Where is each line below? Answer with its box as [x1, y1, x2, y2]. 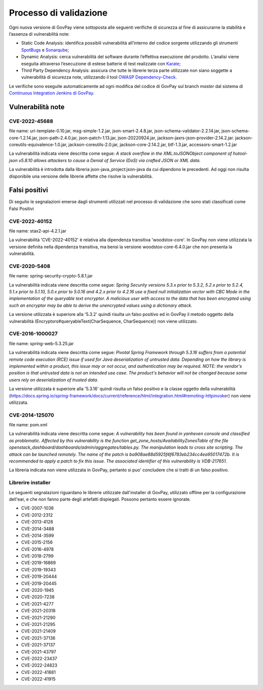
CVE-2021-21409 [21, 628, 56, 634]
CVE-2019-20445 [21, 580, 57, 586]
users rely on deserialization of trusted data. [9, 376, 98, 383]
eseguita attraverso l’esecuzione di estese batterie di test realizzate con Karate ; [21, 61, 181, 66]
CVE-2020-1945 [21, 587, 55, 593]
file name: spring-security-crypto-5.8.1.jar [9, 273, 93, 279]
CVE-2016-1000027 [9, 330, 58, 337]
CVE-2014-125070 [9, 412, 55, 418]
